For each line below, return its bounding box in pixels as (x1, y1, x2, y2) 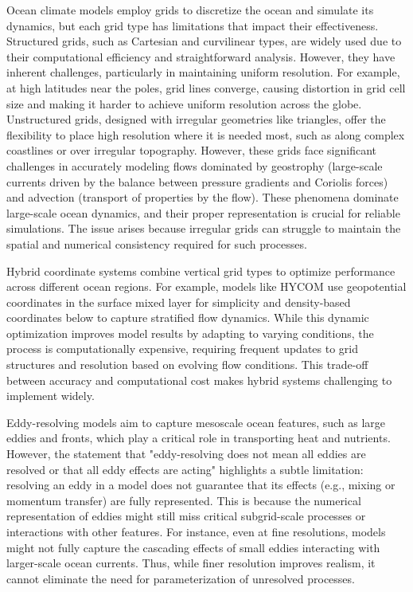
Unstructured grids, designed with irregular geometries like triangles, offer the (6, 111, 386, 127)
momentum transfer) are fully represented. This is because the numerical (6, 492, 361, 508)
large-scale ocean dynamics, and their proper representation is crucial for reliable (6, 204, 400, 221)
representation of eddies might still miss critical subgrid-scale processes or (6, 508, 366, 524)
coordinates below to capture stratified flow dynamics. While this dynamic (6, 309, 369, 326)
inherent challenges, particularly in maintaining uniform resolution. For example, (6, 64, 400, 80)
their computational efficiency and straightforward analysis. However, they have (6, 48, 395, 65)
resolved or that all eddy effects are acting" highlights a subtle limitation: (6, 461, 364, 477)
